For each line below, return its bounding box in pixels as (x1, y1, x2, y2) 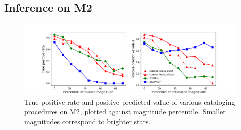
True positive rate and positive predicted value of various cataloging (24, 96, 235, 107)
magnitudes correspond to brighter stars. (24, 116, 151, 126)
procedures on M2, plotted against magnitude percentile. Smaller (24, 106, 226, 117)
